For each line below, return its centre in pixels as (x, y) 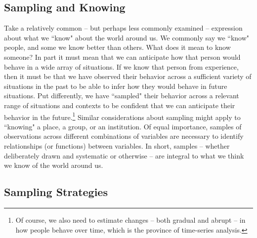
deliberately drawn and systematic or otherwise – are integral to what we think (124, 155)
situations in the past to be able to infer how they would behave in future (116, 86)
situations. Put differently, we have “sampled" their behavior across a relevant (122, 96)
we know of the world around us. (54, 165)
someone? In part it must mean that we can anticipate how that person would (122, 57)
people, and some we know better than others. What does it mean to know (117, 47)
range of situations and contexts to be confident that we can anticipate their (120, 105)
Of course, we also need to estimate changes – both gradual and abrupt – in (130, 219)
